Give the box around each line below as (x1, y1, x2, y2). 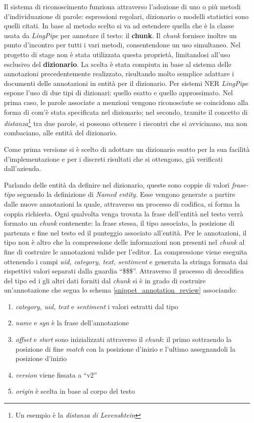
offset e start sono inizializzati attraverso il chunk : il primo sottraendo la (15, 334, 232, 344)
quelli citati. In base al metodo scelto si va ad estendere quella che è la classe (4, 21, 234, 31)
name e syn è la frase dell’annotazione (15, 317, 129, 328)
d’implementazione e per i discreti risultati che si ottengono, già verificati (4, 153, 223, 164)
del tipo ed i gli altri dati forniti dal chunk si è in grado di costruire (4, 275, 206, 285)
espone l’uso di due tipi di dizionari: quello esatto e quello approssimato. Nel (4, 87, 233, 98)
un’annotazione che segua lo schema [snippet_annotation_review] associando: (4, 285, 237, 295)
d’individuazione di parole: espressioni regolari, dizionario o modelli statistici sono (4, 11, 249, 21)
